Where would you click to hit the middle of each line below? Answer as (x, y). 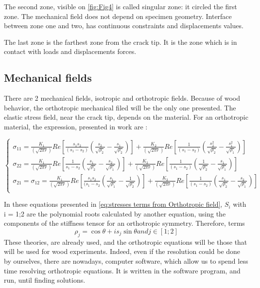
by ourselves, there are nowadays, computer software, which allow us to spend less (126, 261)
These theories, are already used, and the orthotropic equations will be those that (126, 242)
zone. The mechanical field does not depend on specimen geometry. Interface (118, 16)
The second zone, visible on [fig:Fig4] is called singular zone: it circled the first (121, 6)
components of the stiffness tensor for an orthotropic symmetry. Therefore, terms (124, 223)
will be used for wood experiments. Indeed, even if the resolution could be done (122, 251)
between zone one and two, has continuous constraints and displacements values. (124, 26)
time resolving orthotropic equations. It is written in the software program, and (122, 270)
